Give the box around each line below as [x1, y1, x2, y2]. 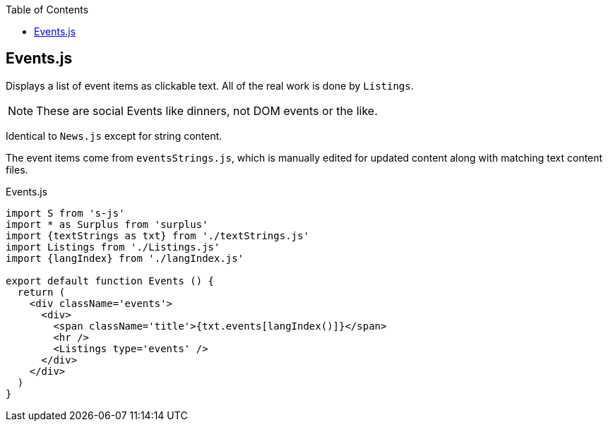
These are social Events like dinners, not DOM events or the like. [36, 103, 378, 118]
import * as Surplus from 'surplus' [6, 218, 208, 230]
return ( [17, 286, 66, 298]
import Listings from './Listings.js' [6, 241, 220, 253]
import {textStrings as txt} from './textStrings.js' [6, 229, 309, 241]
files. [6, 163, 28, 176]
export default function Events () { [6, 275, 215, 287]
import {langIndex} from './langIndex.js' [6, 252, 244, 264]
